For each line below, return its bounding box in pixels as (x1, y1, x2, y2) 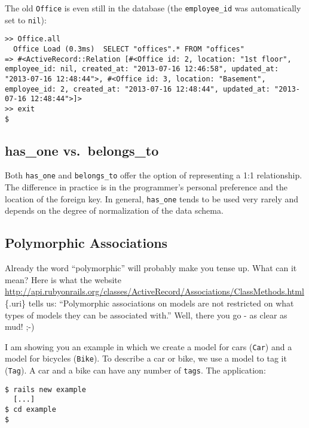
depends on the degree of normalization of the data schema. (5, 204, 224, 217)
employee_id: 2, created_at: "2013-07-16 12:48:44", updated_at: (5, 84, 270, 93)
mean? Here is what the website (5, 273, 121, 286)
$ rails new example (5, 385, 87, 394)
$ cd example (5, 405, 56, 414)
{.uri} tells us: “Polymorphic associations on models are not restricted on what (5, 296, 294, 309)
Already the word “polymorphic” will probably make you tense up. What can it (5, 262, 297, 274)
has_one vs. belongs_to (5, 141, 159, 159)
